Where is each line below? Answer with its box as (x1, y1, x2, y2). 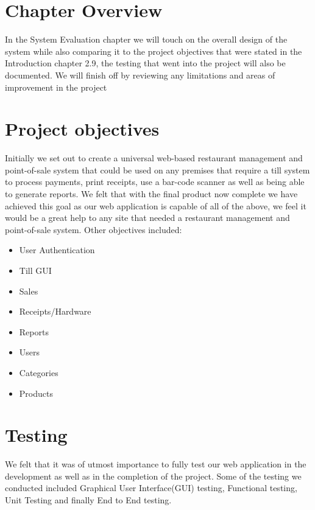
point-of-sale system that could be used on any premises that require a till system (5, 163, 310, 176)
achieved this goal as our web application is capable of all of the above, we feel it (5, 199, 306, 212)
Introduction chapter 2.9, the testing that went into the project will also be (5, 57, 286, 69)
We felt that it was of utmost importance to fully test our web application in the (5, 458, 306, 470)
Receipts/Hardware (19, 305, 91, 318)
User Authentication (19, 243, 95, 256)
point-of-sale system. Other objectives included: (5, 223, 182, 236)
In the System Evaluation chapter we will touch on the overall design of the (5, 33, 288, 46)
